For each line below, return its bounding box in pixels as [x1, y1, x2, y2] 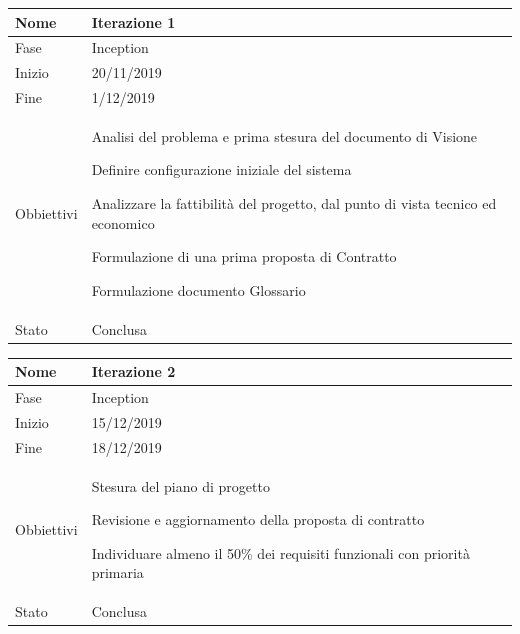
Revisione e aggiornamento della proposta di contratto [91, 509, 425, 530]
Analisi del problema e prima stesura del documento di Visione [91, 125, 478, 146]
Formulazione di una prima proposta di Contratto [91, 246, 397, 267]
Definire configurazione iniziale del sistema [91, 159, 352, 180]
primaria [91, 562, 144, 583]
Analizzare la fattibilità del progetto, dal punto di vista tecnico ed [91, 193, 497, 214]
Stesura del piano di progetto [91, 475, 270, 496]
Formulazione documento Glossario [91, 279, 306, 300]
